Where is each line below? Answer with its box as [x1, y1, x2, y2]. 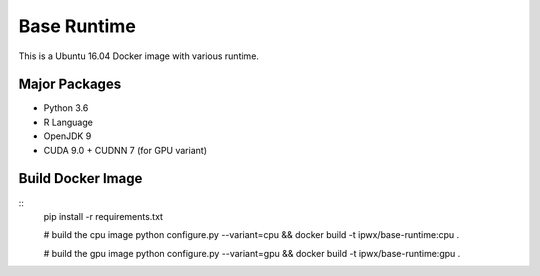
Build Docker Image [18, 170, 143, 187]
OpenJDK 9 [43, 130, 92, 142]
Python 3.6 [43, 102, 89, 114]
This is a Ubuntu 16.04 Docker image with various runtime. [18, 50, 260, 62]
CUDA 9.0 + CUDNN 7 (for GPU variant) [43, 144, 207, 156]
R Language [43, 116, 94, 128]
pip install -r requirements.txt [43, 210, 164, 222]
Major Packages [18, 76, 122, 93]
